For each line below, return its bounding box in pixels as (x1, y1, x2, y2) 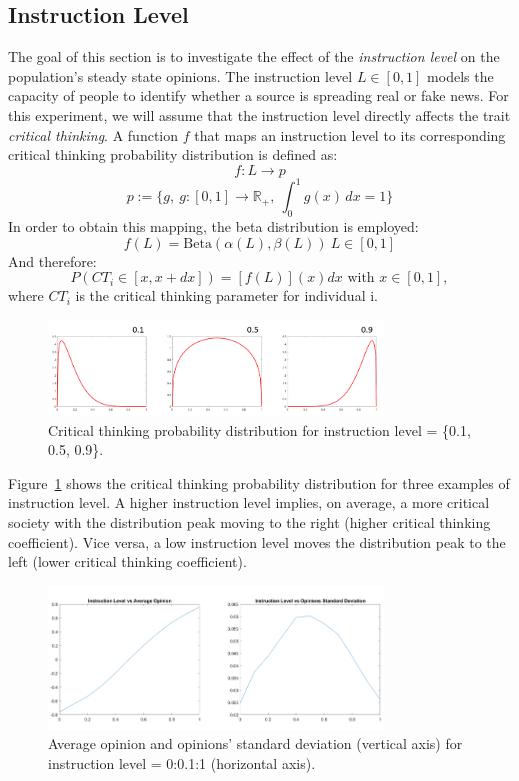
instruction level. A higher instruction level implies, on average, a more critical (8, 492, 490, 513)
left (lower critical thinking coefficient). (8, 551, 247, 572)
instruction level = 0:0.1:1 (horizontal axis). (48, 752, 316, 773)
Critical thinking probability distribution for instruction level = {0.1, (48, 419, 471, 440)
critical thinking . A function (8, 124, 178, 145)
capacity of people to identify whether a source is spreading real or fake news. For (8, 85, 509, 106)
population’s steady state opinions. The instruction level (8, 65, 353, 86)
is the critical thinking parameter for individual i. (75, 285, 378, 306)
